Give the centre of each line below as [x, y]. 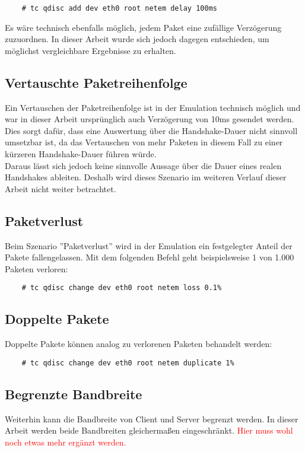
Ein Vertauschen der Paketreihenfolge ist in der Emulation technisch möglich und [153, 107]
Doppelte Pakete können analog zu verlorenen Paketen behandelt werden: [139, 344]
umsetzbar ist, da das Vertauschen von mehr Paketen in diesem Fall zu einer [144, 142]
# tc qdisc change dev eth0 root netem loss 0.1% [122, 288]
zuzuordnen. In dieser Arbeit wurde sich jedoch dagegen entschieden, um [137, 39]
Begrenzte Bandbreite [74, 394]
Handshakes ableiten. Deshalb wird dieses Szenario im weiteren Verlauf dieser [146, 177]
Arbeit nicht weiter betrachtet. [61, 188]
